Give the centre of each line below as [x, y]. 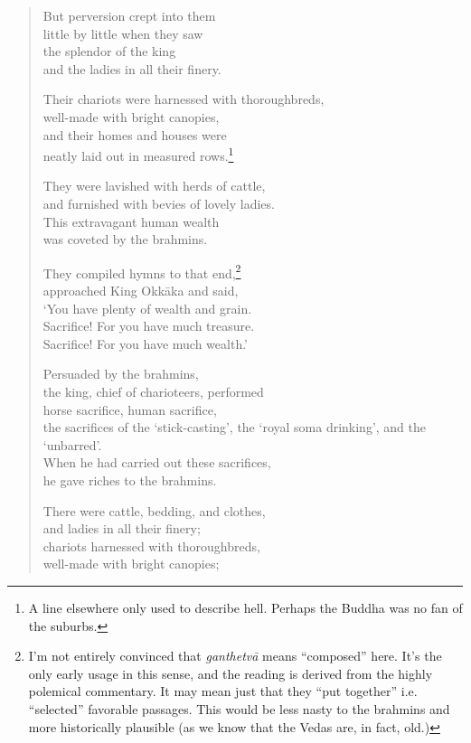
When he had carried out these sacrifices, [157, 462]
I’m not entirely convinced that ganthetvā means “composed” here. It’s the [235, 656]
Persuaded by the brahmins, [121, 374]
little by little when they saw [123, 33]
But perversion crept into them [129, 15]
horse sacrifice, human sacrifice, [130, 409]
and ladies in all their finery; [122, 528]
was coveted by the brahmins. [125, 239]
